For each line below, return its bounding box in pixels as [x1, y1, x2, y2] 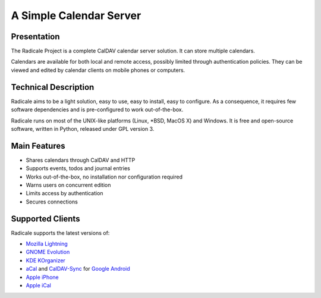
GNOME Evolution [26, 249, 70, 256]
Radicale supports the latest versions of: [11, 229, 110, 236]
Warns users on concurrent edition [26, 181, 111, 189]
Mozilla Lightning [26, 240, 68, 247]
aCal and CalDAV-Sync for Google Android [26, 265, 130, 272]
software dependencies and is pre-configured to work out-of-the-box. [11, 106, 184, 113]
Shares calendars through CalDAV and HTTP [26, 156, 136, 164]
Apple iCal [26, 282, 52, 289]
